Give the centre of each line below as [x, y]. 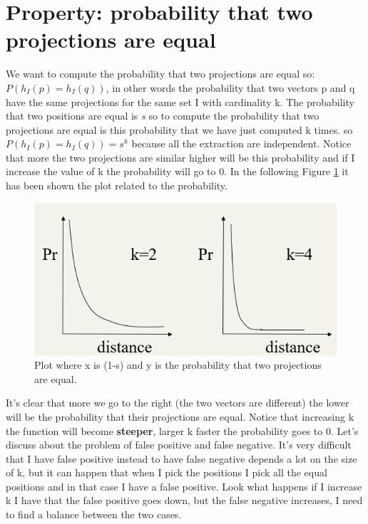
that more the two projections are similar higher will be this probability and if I [180, 157]
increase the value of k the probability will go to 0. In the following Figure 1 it [177, 171]
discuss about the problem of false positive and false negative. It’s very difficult [179, 445]
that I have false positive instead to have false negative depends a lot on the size [182, 458]
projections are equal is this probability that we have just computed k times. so [179, 129]
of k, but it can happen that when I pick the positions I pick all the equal [167, 472]
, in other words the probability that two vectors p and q [230, 87]
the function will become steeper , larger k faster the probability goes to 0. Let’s [182, 430]
